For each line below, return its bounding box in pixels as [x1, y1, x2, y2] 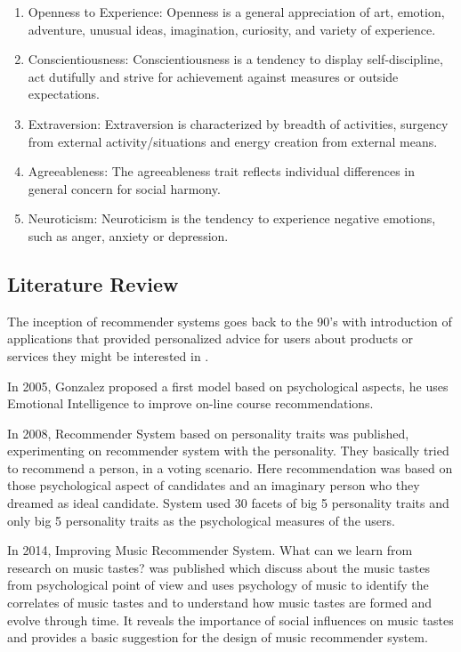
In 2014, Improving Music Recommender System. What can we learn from [7, 541, 413, 559]
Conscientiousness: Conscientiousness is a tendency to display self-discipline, [28, 50, 443, 68]
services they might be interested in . [7, 346, 209, 365]
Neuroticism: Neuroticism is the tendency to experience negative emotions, [28, 209, 436, 228]
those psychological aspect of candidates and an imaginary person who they [7, 476, 420, 495]
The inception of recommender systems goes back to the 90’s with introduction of [7, 311, 452, 330]
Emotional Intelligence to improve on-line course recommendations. [7, 394, 374, 413]
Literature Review [7, 270, 179, 297]
